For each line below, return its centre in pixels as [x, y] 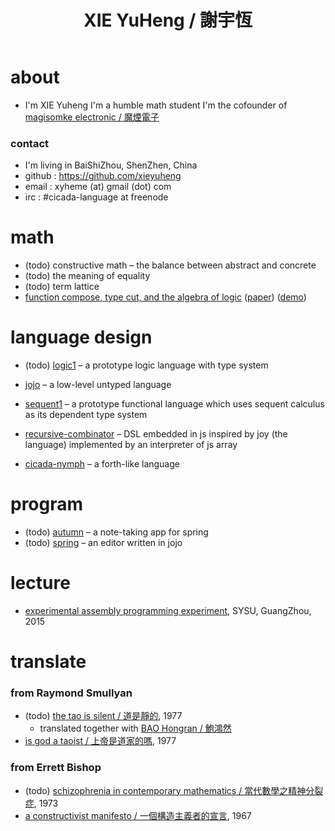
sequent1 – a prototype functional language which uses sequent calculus [174, 404]
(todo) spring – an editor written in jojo [103, 543]
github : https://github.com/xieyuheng [103, 176]
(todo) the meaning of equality [87, 276]
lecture [40, 583]
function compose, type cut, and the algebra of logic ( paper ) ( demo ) [165, 297]
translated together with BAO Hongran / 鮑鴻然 [135, 728]
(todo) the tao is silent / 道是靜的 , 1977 [103, 716]
